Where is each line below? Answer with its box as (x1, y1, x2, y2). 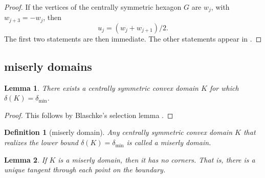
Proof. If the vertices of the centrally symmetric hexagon (4, 2, 182, 12)
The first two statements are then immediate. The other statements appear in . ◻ (4, 33, 262, 44)
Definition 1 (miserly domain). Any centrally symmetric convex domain (4, 127, 233, 137)
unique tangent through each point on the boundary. (4, 164, 166, 175)
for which (209, 82, 239, 93)
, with (211, 2, 230, 12)
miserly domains (4, 58, 92, 74)
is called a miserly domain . (126, 137, 211, 148)
